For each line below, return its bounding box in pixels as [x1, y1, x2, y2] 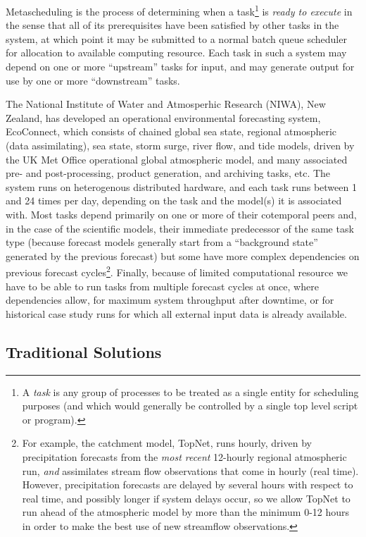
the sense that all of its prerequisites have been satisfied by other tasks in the [6, 18, 339, 32]
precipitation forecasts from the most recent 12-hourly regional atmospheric [22, 449, 347, 464]
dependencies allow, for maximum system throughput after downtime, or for [6, 292, 334, 307]
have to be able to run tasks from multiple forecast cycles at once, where [6, 278, 319, 293]
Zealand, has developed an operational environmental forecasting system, [6, 110, 321, 125]
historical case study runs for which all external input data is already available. [6, 306, 347, 321]
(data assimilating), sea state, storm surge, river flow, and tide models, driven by [6, 138, 355, 152]
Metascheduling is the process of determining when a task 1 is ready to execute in [6, 2, 353, 18]
